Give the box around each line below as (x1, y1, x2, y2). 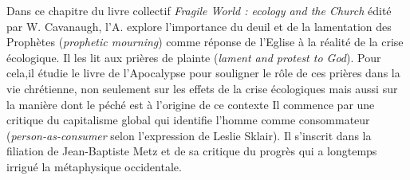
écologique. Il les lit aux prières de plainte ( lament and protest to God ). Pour (6, 49, 381, 65)
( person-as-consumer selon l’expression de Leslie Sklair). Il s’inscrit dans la (6, 127, 372, 143)
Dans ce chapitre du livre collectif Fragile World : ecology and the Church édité (6, 2, 392, 18)
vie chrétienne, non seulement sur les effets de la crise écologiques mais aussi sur (6, 80, 398, 96)
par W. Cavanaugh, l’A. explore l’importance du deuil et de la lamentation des (6, 18, 392, 34)
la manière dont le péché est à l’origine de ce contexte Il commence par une (6, 96, 375, 112)
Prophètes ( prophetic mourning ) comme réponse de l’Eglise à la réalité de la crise (6, 33, 404, 50)
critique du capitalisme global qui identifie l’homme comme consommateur (6, 112, 370, 128)
